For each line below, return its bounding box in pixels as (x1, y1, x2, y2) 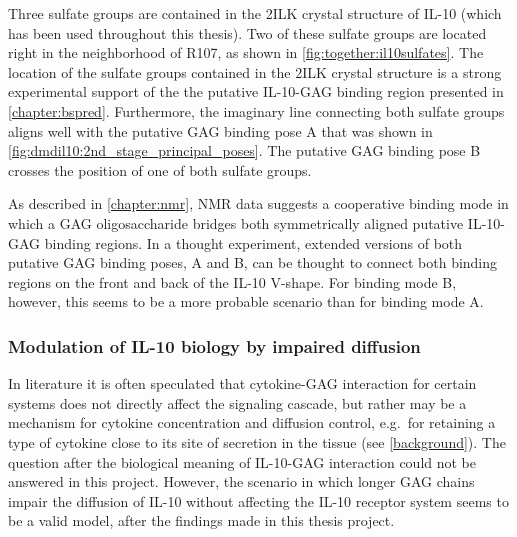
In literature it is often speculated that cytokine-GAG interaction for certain (8, 373, 477, 394)
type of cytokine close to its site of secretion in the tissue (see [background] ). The (8, 431, 506, 452)
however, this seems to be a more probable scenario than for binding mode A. (8, 291, 484, 312)
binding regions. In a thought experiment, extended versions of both (44, 232, 463, 253)
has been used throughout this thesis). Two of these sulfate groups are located (8, 22, 487, 43)
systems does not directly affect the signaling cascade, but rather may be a (8, 392, 467, 413)
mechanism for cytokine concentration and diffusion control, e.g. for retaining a (8, 412, 496, 433)
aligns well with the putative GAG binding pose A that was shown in (8, 120, 433, 141)
